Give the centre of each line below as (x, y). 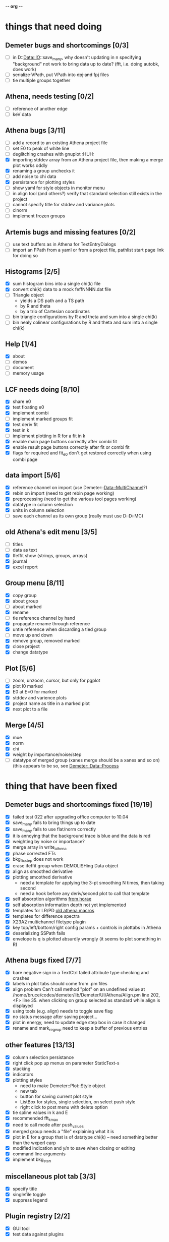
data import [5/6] (33, 475)
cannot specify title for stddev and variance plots (64, 205)
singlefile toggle (29, 1194)
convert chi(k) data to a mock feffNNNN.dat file (62, 289)
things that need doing (54, 27)
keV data (22, 114)
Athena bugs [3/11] (35, 130)
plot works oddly (30, 165)
